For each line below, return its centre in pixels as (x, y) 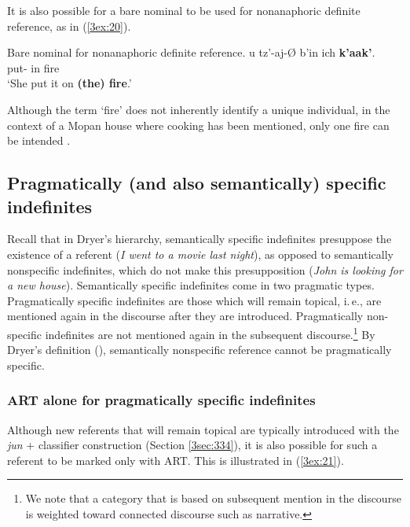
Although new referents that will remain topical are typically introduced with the (203, 429)
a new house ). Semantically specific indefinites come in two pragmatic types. (191, 285)
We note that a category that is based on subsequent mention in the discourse (213, 498)
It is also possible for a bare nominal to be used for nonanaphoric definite (184, 10)
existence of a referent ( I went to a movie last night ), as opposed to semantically (200, 254)
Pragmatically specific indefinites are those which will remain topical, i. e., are (194, 300)
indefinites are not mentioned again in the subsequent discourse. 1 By (210, 333)
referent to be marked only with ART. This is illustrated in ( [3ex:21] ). (176, 460)
